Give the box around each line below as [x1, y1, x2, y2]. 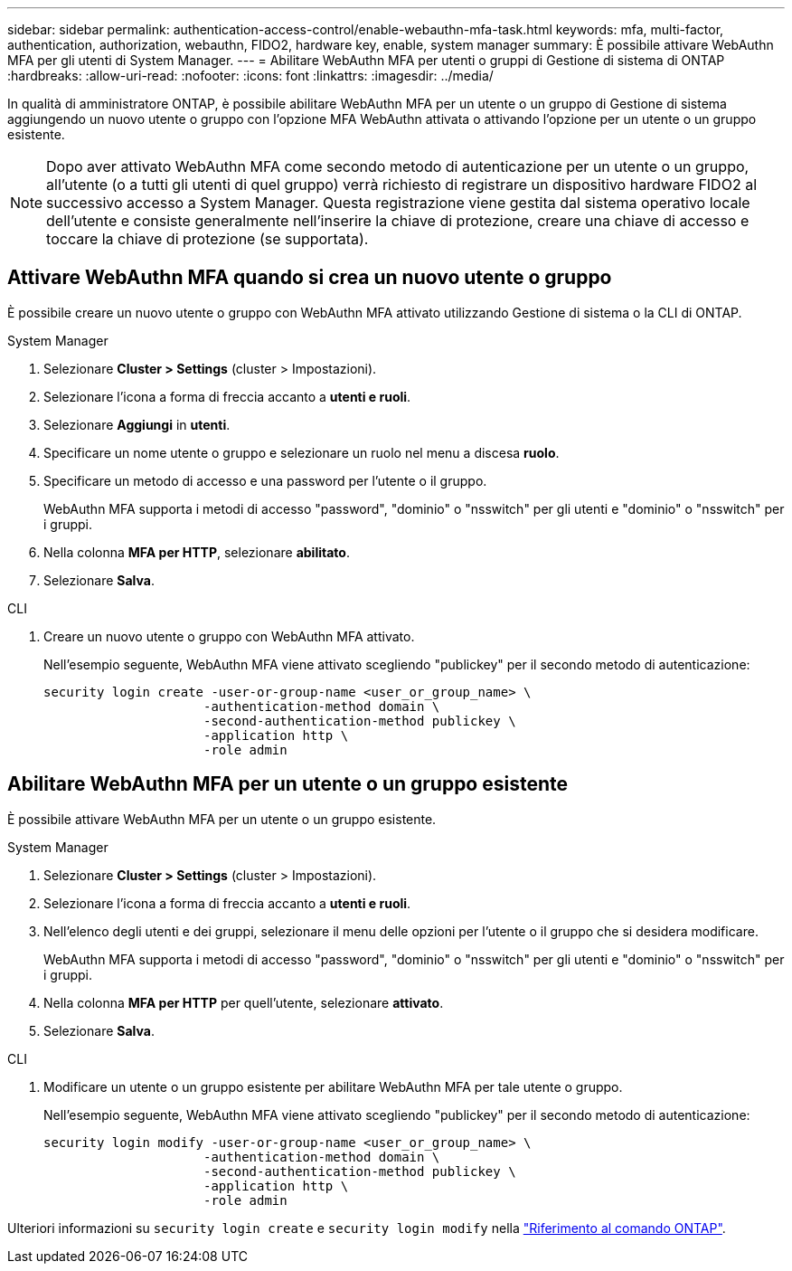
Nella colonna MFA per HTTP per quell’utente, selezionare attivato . [43, 994, 444, 1010]
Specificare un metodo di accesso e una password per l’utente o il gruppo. [43, 472, 487, 488]
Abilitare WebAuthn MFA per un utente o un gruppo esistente [7, 773, 569, 796]
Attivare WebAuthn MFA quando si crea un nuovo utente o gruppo [7, 266, 612, 289]
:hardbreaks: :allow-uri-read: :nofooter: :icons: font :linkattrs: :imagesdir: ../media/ [7, 68, 494, 83]
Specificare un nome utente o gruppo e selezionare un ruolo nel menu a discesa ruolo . [43, 444, 560, 460]
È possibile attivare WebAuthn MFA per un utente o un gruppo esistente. [7, 811, 437, 827]
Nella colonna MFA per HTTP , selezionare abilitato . [43, 544, 350, 560]
